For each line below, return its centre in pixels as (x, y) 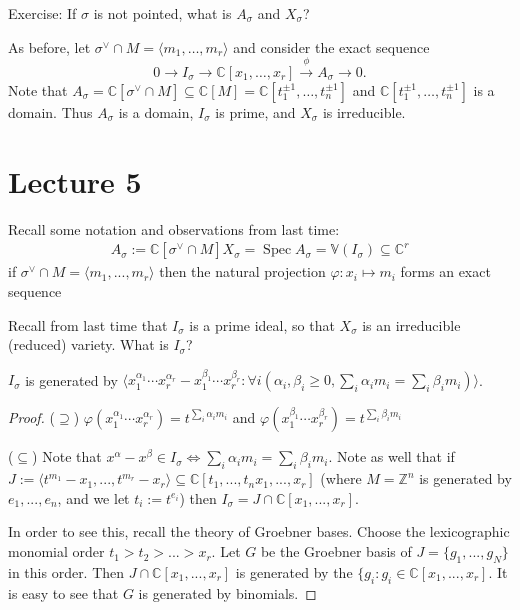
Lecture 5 (75, 180)
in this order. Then (66, 571)
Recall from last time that (88, 324)
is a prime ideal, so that (262, 324)
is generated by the (294, 571)
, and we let (93, 497)
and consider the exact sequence (331, 46)
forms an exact (445, 271)
